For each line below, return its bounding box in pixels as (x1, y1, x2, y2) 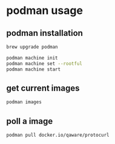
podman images (6, 99, 42, 105)
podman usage (6, 4, 84, 18)
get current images (6, 83, 80, 93)
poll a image (6, 116, 53, 126)
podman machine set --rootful (6, 60, 83, 67)
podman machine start (6, 66, 61, 72)
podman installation (6, 28, 84, 38)
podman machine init (6, 55, 59, 61)
